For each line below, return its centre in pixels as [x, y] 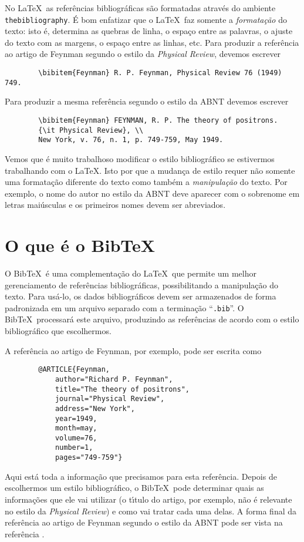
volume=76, [76, 438]
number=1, [74, 448]
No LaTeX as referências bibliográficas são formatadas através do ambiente [140, 8]
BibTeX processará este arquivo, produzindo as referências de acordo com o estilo [152, 319]
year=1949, [76, 418]
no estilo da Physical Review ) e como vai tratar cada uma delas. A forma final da [151, 511]
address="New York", [95, 408]
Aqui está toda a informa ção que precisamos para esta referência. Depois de [141, 476]
